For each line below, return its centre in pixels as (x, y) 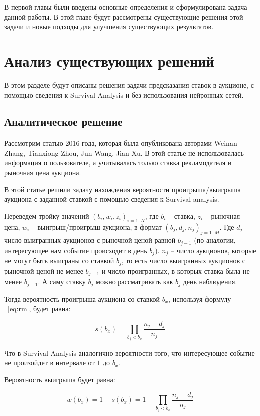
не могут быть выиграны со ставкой (59, 261)
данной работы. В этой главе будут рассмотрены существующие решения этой (124, 16)
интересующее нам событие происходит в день (76, 250)
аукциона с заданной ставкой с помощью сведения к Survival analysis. (112, 199)
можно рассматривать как (135, 281)
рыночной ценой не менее (44, 271)
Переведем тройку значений (47, 216)
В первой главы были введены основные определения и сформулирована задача (126, 7)
